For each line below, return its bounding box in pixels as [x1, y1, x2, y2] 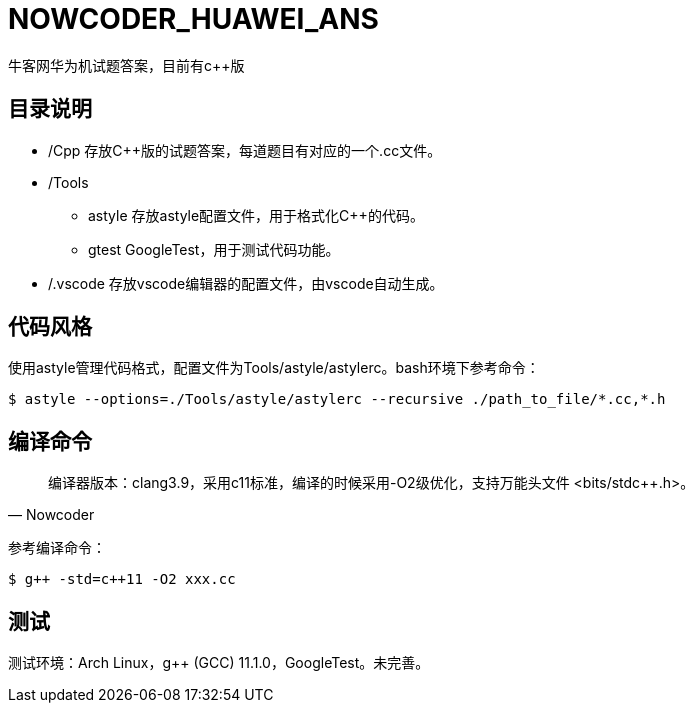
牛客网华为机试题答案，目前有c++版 [8, 56, 245, 74]
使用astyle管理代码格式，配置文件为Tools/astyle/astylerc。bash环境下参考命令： [8, 359, 540, 377]
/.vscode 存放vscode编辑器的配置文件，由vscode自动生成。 [48, 274, 444, 292]
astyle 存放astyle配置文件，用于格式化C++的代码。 [88, 206, 424, 224]
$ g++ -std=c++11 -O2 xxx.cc [8, 571, 236, 588]
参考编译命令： [8, 539, 106, 557]
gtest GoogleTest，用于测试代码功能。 [88, 240, 340, 258]
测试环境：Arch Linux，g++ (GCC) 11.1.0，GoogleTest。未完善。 [8, 654, 430, 672]
